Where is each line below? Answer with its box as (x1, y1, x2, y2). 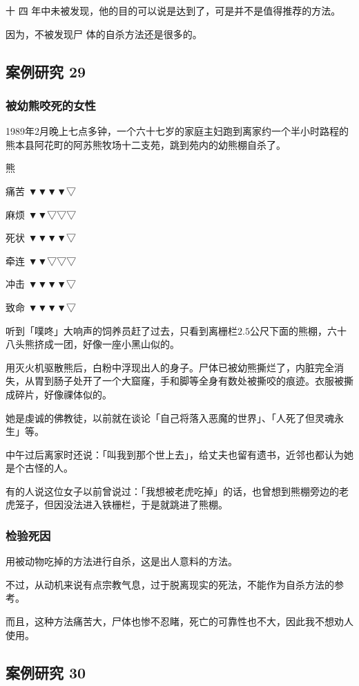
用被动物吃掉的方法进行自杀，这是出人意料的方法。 (6, 554, 237, 568)
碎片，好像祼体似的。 (14, 387, 112, 401)
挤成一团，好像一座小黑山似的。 (34, 337, 179, 351)
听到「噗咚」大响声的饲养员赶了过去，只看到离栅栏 (6, 323, 237, 337)
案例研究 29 (6, 60, 86, 82)
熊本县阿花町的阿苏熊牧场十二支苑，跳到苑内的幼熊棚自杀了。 (6, 137, 286, 151)
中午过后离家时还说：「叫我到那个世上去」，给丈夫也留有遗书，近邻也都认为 (6, 447, 344, 461)
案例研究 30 (6, 661, 86, 683)
